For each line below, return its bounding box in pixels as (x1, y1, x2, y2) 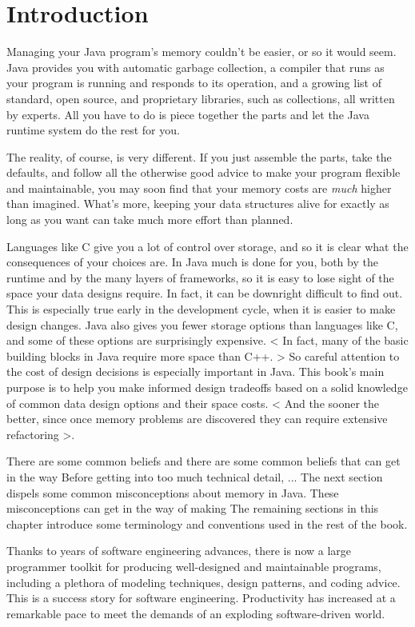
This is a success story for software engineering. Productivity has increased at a (6, 589, 396, 606)
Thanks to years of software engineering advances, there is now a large (6, 542, 352, 559)
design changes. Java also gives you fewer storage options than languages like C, (6, 316, 398, 333)
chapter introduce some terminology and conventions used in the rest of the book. (6, 515, 408, 532)
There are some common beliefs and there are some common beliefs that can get (6, 453, 401, 469)
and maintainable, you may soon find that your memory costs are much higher (6, 179, 392, 196)
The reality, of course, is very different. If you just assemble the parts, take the (6, 148, 392, 165)
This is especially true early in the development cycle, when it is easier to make (6, 301, 396, 317)
